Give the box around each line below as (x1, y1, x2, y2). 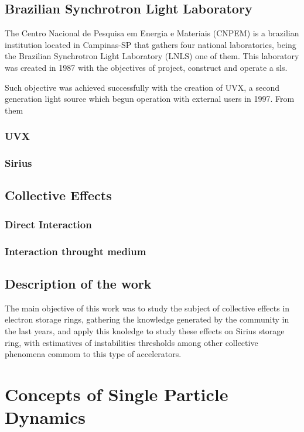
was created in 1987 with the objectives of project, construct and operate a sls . (5, 61, 288, 73)
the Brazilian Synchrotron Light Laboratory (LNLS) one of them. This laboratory (5, 50, 299, 62)
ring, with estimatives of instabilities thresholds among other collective (5, 336, 258, 348)
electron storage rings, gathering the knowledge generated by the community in (5, 313, 289, 325)
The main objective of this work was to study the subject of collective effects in (5, 301, 290, 314)
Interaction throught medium (5, 244, 146, 258)
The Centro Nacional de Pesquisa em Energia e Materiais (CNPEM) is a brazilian (5, 27, 299, 39)
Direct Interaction (5, 217, 92, 231)
